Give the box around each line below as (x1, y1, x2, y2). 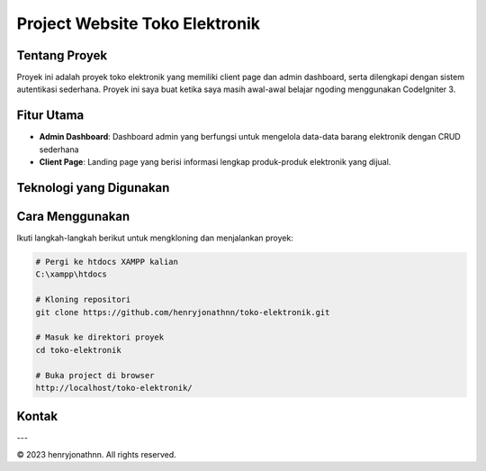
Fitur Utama (16, 108, 85, 123)
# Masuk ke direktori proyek (35, 332, 165, 342)
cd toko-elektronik (35, 345, 121, 355)
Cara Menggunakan (16, 208, 130, 224)
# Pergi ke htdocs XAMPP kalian (35, 257, 179, 267)
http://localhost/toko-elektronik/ (35, 383, 193, 393)
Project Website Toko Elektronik (16, 14, 261, 33)
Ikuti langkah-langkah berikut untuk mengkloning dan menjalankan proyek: (16, 232, 294, 243)
